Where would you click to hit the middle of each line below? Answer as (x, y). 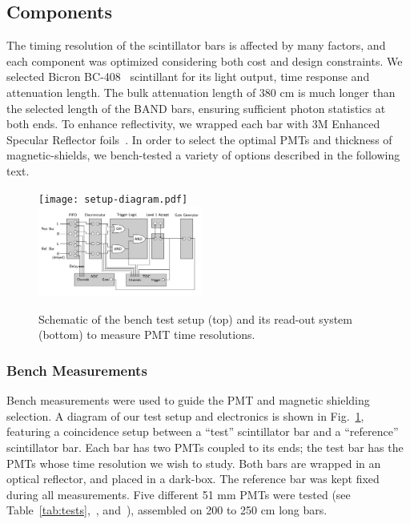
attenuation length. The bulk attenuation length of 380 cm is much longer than (201, 92)
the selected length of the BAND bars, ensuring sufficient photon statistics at (196, 108)
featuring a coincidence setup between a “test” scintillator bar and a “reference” (203, 431)
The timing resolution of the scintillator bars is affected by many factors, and (196, 45)
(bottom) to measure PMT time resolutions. (147, 335)
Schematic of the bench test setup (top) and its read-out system (195, 318)
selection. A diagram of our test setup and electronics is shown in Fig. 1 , (185, 415)
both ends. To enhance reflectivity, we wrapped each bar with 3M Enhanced (193, 124)
